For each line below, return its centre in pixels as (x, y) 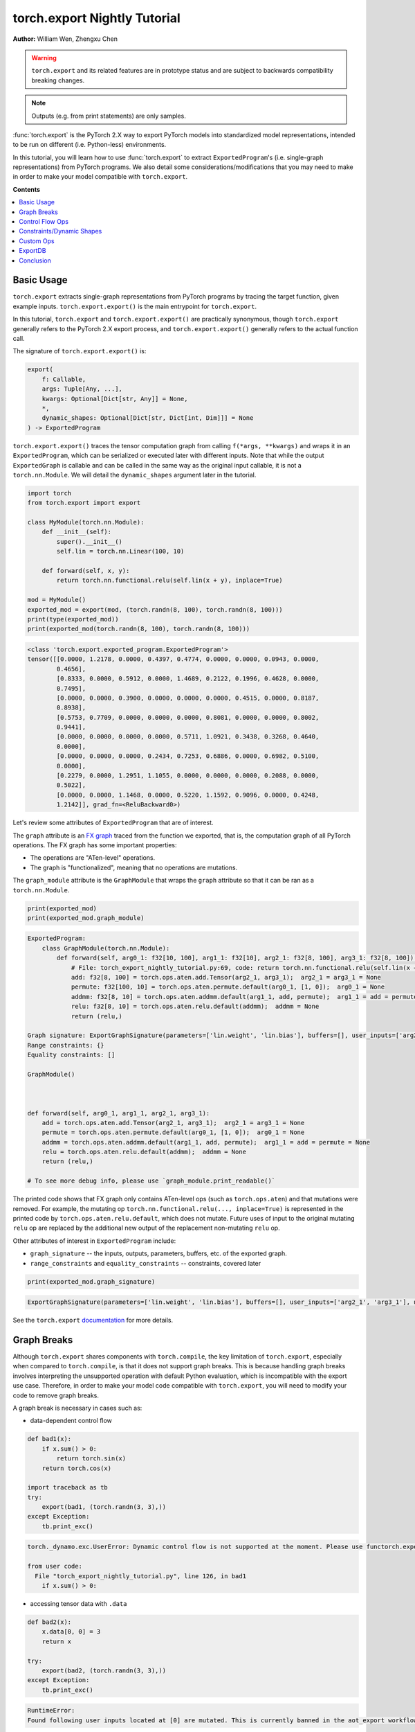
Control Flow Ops (44, 222)
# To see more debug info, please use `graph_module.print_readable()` (151, 1181)
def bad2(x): (49, 1622)
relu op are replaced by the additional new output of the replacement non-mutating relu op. (146, 1228)
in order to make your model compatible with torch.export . (100, 177)
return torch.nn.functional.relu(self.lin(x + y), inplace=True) (169, 581)
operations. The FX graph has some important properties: (95, 845)
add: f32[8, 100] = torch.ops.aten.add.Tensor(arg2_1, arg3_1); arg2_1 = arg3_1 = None (226, 978)
